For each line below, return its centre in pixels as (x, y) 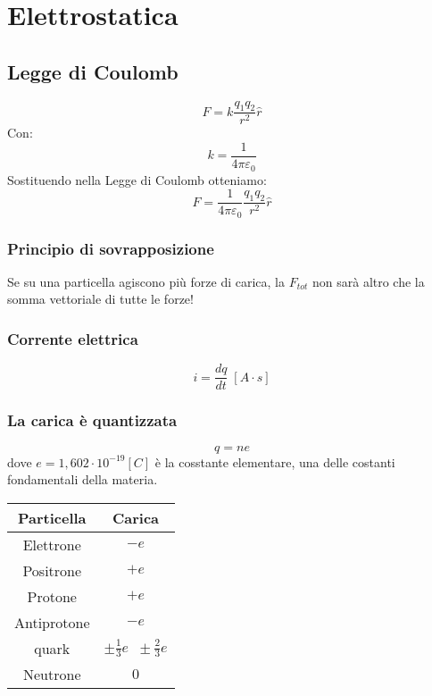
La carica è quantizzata (92, 420)
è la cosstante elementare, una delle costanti (275, 461)
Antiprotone (52, 622)
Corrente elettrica (73, 338)
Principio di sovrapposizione (111, 248)
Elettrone (52, 544)
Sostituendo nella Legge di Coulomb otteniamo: (137, 179)
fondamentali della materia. (83, 479)
